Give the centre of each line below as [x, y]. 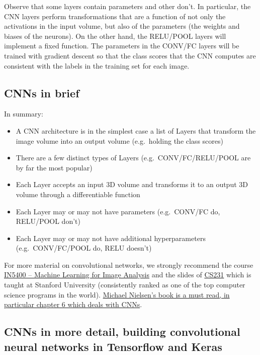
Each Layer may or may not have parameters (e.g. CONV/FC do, [118, 211]
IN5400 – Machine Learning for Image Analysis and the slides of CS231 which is [128, 275]
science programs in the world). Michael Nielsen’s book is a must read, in [117, 294]
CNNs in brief [42, 93]
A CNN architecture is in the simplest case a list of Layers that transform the [136, 130]
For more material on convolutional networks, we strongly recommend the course [129, 264]
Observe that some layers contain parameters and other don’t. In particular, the [127, 6]
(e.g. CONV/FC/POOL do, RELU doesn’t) [84, 248]
